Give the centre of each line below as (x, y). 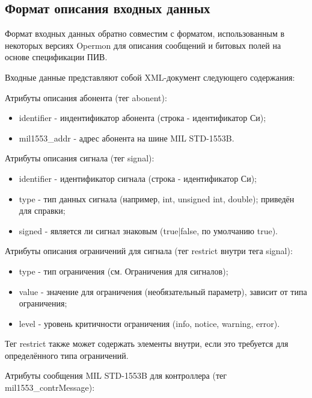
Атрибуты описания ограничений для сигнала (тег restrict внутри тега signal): (149, 251)
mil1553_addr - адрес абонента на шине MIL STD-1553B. (127, 138)
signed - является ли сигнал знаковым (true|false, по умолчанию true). (148, 230)
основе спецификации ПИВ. (56, 57)
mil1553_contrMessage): (50, 387)
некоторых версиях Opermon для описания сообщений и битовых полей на (143, 45)
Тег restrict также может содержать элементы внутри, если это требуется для (147, 344)
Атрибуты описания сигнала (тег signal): (80, 158)
